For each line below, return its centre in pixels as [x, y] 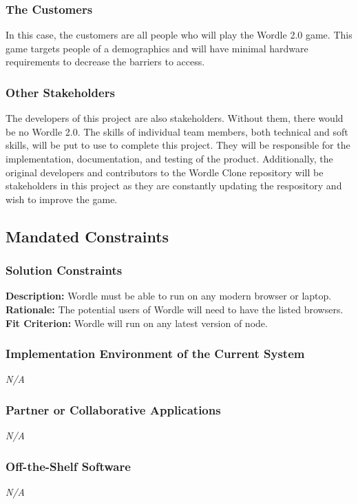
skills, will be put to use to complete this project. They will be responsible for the [178, 145]
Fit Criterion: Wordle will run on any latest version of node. [137, 323]
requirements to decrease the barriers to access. [105, 62]
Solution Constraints [64, 270]
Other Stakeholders [60, 92]
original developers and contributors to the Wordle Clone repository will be [165, 172]
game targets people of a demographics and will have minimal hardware [157, 48]
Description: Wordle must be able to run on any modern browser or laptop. [169, 296]
